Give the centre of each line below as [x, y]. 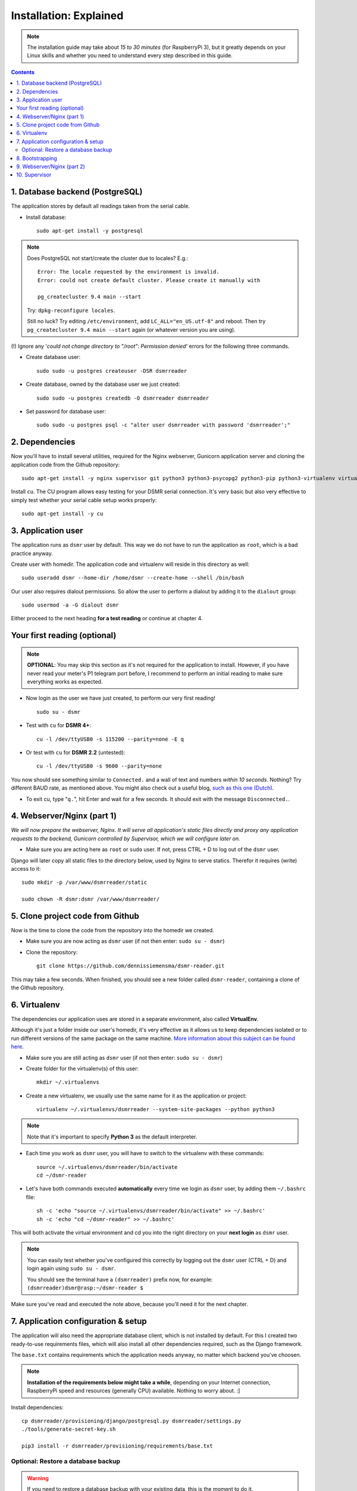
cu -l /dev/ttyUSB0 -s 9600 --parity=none [99, 766]
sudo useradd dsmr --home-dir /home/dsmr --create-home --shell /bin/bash [133, 578]
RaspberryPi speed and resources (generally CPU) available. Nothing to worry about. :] [134, 1391]
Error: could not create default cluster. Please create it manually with [149, 280]
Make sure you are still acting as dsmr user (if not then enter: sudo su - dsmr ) [124, 1057]
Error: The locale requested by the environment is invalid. [129, 272]
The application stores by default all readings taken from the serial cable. [101, 206]
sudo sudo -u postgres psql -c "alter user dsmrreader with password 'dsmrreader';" [164, 425]
